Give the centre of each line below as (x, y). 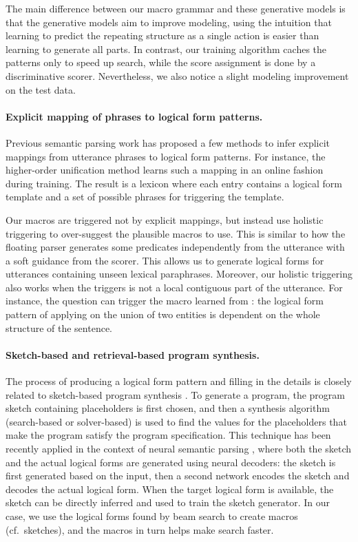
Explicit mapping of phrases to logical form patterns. (134, 116)
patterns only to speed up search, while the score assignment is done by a (161, 62)
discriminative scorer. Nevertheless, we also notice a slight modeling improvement (177, 75)
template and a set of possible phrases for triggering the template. (145, 197)
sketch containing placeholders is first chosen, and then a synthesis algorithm (168, 408)
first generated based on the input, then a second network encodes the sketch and (178, 476)
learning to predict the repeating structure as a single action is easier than (162, 35)
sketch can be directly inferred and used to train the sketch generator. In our (168, 502)
